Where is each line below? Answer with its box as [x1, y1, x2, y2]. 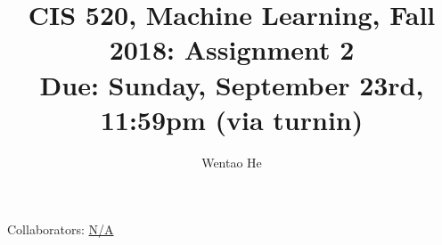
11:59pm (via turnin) [100, 101, 364, 137]
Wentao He [201, 152, 262, 171]
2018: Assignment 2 [109, 31, 355, 68]
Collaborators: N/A [7, 220, 114, 239]
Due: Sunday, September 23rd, [39, 66, 424, 102]
